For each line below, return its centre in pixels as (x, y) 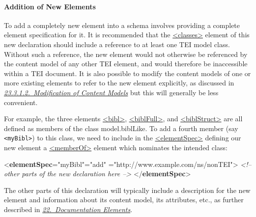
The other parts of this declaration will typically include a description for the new (127, 190)
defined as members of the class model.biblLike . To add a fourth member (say (121, 128)
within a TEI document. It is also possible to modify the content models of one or (128, 73)
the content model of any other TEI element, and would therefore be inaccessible (126, 64)
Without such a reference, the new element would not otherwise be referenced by (126, 54)
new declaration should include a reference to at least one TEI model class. (117, 44)
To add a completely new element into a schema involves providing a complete (122, 25)
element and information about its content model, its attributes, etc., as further (124, 200)
